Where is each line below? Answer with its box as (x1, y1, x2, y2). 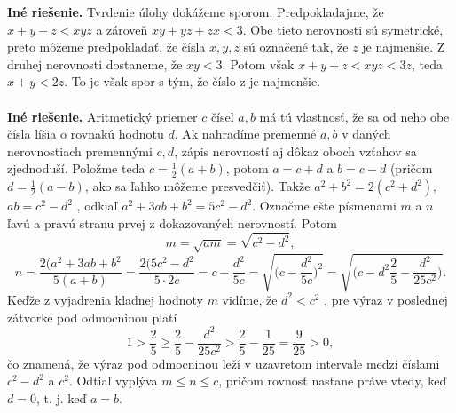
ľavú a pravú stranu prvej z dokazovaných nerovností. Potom (7, 213, 337, 232)
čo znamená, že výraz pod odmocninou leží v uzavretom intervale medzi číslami (7, 353, 440, 372)
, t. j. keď (35, 388, 87, 407)
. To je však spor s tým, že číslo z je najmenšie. (64, 72, 321, 91)
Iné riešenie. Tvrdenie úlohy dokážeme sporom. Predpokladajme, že (7, 3, 384, 20)
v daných (342, 124, 391, 143)
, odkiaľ (76, 196, 118, 215)
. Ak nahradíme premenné (174, 124, 317, 143)
